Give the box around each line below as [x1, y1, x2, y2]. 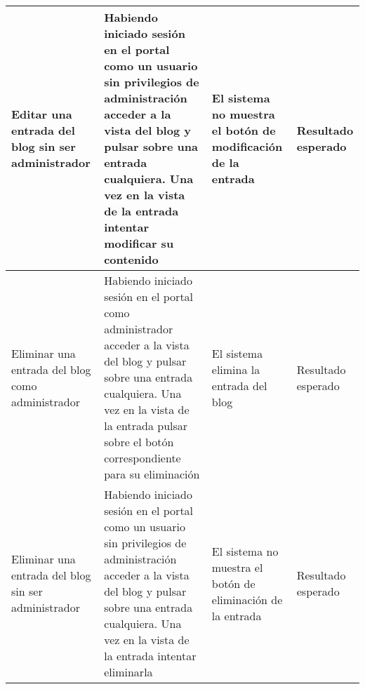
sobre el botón [104, 434, 174, 450]
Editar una [11, 106, 72, 122]
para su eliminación [104, 466, 200, 482]
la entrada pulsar [104, 417, 188, 434]
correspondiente [104, 450, 181, 466]
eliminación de [211, 591, 283, 608]
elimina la [211, 361, 260, 377]
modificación [211, 138, 283, 154]
